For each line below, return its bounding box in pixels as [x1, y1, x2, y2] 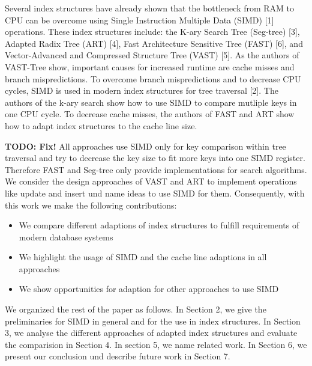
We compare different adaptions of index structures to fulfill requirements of [19, 219, 299, 231]
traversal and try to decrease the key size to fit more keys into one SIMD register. [5, 151, 305, 164]
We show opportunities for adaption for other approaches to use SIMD [19, 282, 279, 295]
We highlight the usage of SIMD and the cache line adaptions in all [19, 251, 267, 263]
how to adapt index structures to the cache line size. [5, 119, 197, 132]
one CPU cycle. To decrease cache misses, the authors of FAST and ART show [5, 108, 295, 120]
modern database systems [19, 230, 113, 243]
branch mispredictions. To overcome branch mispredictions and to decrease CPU [5, 72, 301, 85]
